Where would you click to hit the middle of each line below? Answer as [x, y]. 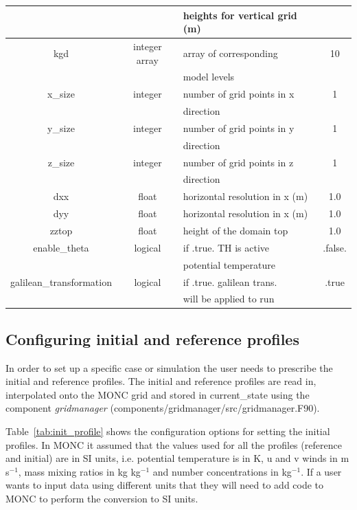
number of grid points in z [238, 162]
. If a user [321, 471]
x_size [61, 94]
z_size [61, 162]
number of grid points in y [239, 127]
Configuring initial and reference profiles [152, 339]
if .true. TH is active [226, 247]
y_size [61, 127]
